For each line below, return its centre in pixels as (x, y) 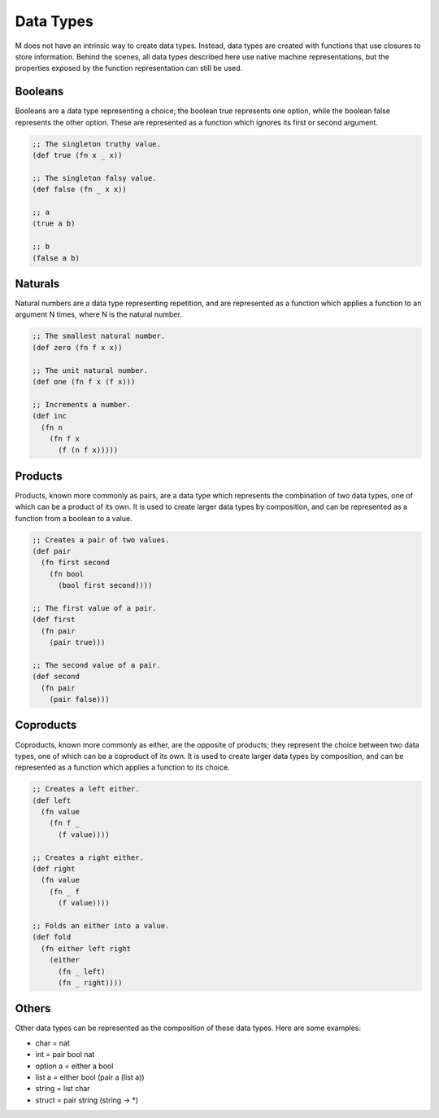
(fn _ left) (82, 971)
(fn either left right (86, 948)
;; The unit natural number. (90, 370)
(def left (52, 800)
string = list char (63, 1089)
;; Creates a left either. (86, 789)
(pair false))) (79, 699)
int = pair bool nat (65, 1054)
